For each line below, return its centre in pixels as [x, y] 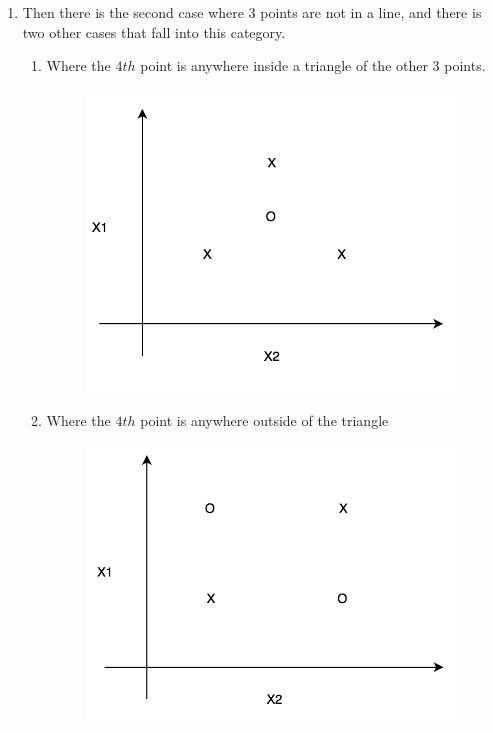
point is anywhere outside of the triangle [264, 419]
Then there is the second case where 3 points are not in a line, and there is [252, 12]
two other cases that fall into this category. [154, 31]
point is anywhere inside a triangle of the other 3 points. [313, 65]
